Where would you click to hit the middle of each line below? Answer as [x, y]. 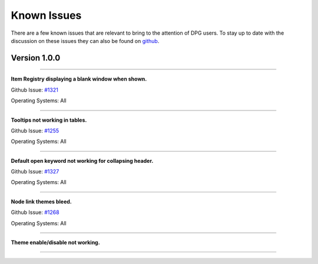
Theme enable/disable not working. [55, 243]
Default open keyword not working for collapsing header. [82, 161]
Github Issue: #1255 [35, 131]
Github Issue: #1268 [35, 212]
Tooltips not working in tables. [49, 120]
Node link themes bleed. [41, 201]
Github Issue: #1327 [35, 172]
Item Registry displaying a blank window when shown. [79, 79]
